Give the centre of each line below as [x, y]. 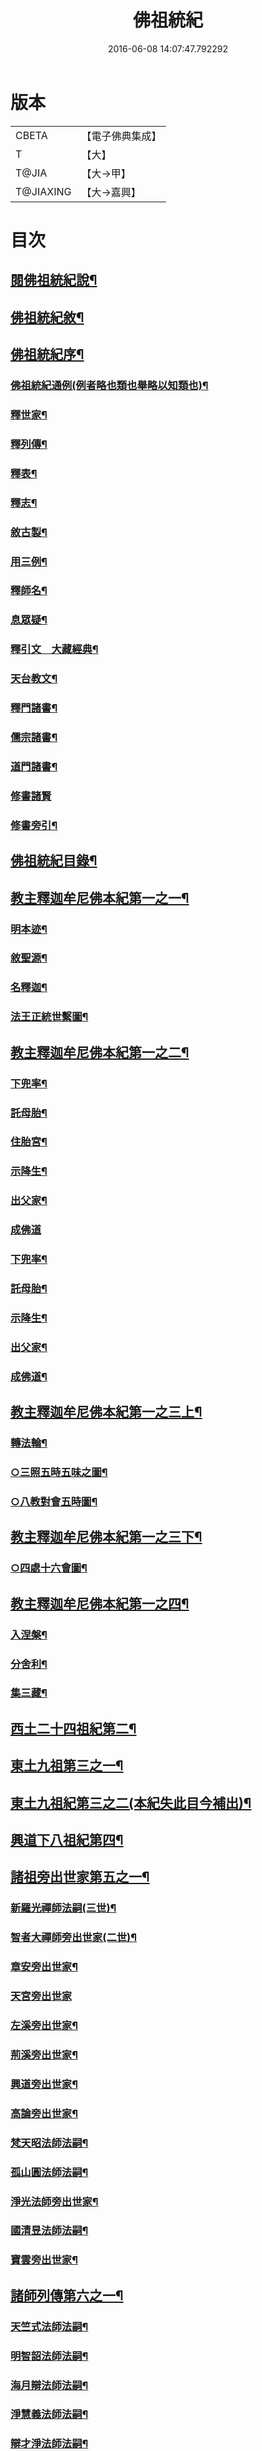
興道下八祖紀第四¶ [67, 1839]
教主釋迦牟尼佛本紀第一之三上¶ [106, 1412]
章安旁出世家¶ [44, 1967]
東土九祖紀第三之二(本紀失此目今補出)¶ [131, 1802]
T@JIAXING [43, 191]
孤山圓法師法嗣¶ [49, 2172]
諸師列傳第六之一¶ [67, 2295]
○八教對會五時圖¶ [54, 1501]
